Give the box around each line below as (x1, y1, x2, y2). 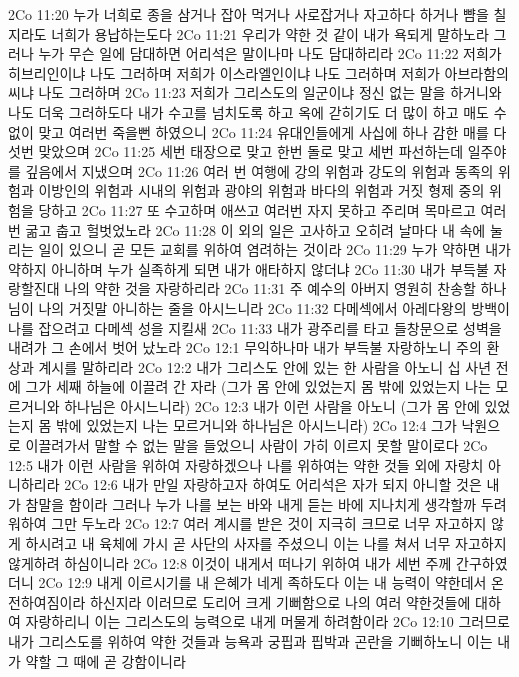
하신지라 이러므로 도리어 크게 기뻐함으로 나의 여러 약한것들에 (89, 591, 471, 612)
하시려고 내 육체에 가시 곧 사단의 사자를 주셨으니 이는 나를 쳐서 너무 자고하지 (25, 533, 507, 554)
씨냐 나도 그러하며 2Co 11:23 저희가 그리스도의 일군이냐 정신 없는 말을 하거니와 (8, 82, 502, 103)
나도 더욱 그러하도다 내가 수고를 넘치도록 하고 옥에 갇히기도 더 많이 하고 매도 (8, 101, 489, 122)
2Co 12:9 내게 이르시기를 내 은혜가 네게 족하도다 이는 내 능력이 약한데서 (38, 572, 487, 593)
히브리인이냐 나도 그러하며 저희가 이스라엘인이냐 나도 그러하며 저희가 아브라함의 (8, 62, 509, 83)
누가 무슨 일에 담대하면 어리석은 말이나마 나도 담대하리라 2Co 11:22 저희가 (38, 43, 502, 64)
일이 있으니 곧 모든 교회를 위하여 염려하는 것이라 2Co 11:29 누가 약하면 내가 (38, 239, 512, 260)
